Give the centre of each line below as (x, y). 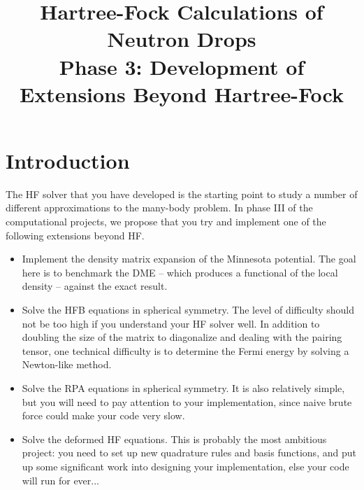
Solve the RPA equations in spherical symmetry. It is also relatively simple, (183, 388)
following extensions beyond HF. (75, 235)
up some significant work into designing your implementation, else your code (185, 466)
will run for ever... (60, 480)
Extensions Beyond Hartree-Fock (182, 93)
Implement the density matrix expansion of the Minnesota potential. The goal (189, 259)
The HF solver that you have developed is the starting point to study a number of (182, 194)
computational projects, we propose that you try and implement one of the (166, 222)
